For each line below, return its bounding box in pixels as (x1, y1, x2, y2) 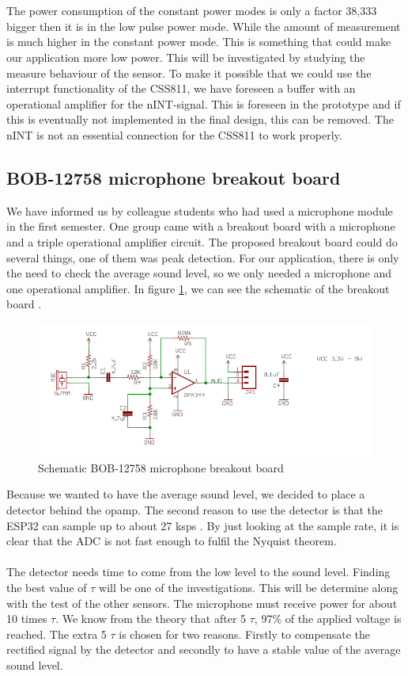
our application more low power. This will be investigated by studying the (6, 48, 365, 65)
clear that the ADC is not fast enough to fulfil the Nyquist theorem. (6, 533, 337, 549)
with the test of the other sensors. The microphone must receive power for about (6, 594, 398, 611)
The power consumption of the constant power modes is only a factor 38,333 (6, 2, 377, 19)
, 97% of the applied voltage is (254, 610, 402, 627)
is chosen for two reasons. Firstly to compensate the (119, 625, 370, 642)
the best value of (6, 579, 87, 595)
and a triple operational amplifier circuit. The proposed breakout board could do (6, 233, 398, 250)
